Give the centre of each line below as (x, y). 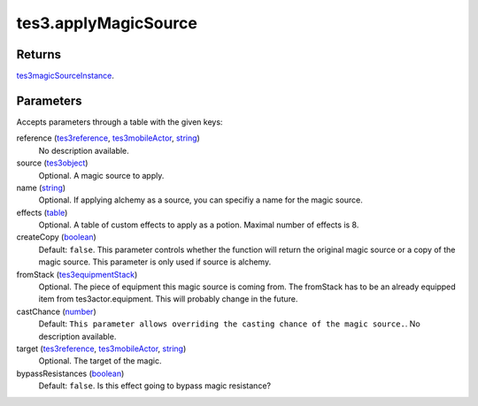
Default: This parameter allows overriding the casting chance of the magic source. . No (229, 324)
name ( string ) (41, 188)
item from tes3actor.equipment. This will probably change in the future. (168, 299)
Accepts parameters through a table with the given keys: (119, 122)
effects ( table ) (42, 212)
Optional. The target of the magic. (100, 361)
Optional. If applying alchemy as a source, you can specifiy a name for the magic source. (200, 200)
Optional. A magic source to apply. (101, 175)
